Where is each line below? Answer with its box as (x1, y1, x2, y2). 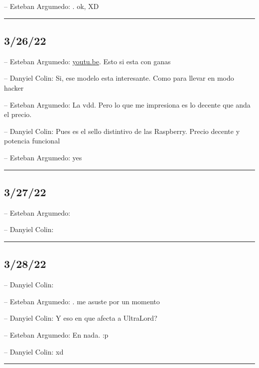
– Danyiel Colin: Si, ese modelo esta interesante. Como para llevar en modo (4, 73, 234, 83)
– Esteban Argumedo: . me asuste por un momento (4, 296, 160, 306)
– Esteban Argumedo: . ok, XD (4, 1, 99, 11)
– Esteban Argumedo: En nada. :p (4, 329, 109, 340)
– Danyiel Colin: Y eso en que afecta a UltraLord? (4, 313, 157, 323)
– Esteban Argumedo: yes (4, 152, 82, 162)
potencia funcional (4, 135, 60, 146)
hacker (4, 82, 24, 93)
